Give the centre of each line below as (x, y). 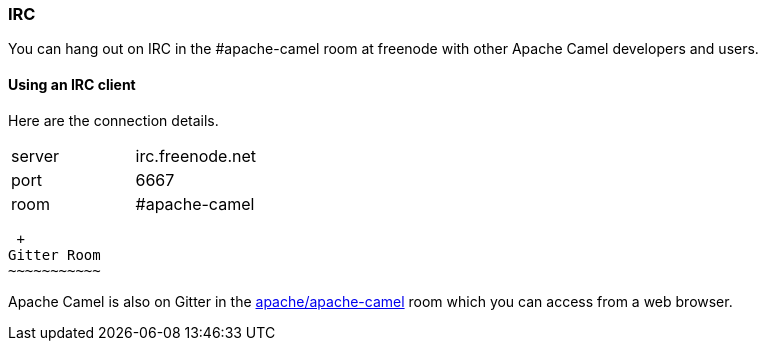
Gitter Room (54, 254)
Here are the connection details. (113, 120)
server (35, 155)
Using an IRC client (72, 84)
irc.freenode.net (196, 155)
